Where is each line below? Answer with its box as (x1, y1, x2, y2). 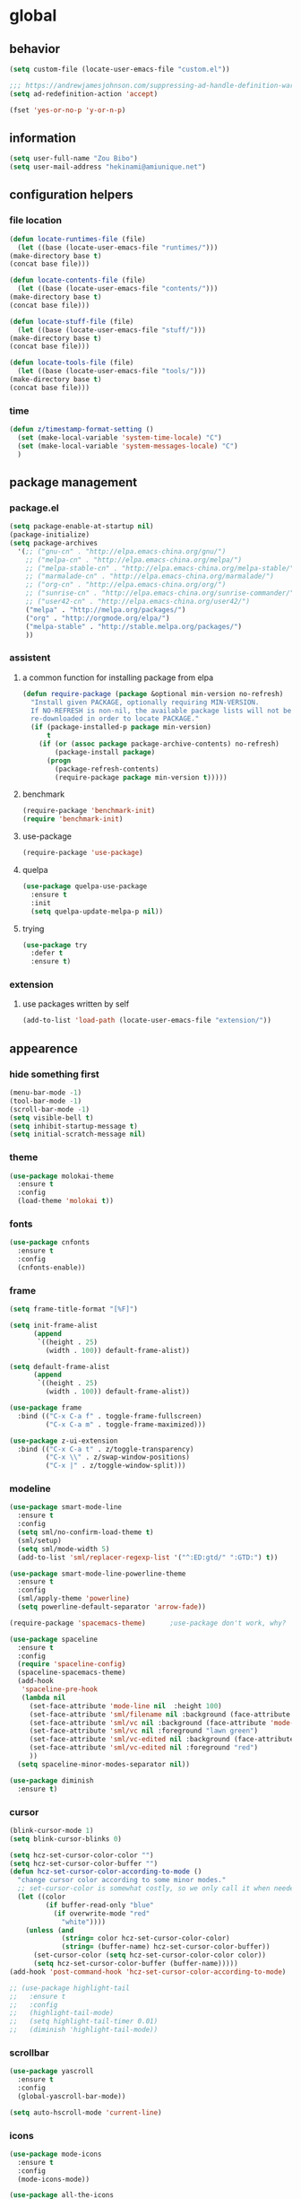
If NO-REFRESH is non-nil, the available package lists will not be (30, 706, 292, 715)
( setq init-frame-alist (9, 1321, 99, 1331)
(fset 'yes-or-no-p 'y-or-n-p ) (9, 105, 126, 115)
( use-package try (21, 940, 88, 949)
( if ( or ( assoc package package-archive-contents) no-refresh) (39, 739, 280, 749)
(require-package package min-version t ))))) (55, 772, 228, 781)
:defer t (30, 948, 64, 958)
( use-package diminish (9, 1776, 94, 1785)
